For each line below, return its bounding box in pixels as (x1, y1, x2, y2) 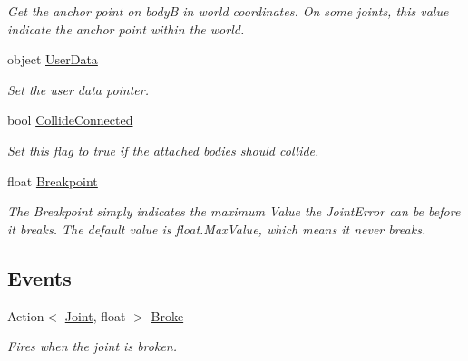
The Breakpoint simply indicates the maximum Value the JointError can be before (7, 202, 461, 221)
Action (7, 306, 44, 325)
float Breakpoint (7, 171, 98, 190)
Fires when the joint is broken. (7, 337, 177, 356)
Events (7, 263, 72, 291)
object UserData (7, 50, 98, 69)
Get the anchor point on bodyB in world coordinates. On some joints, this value (7, 2, 449, 20)
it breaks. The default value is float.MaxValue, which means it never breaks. (7, 219, 426, 238)
